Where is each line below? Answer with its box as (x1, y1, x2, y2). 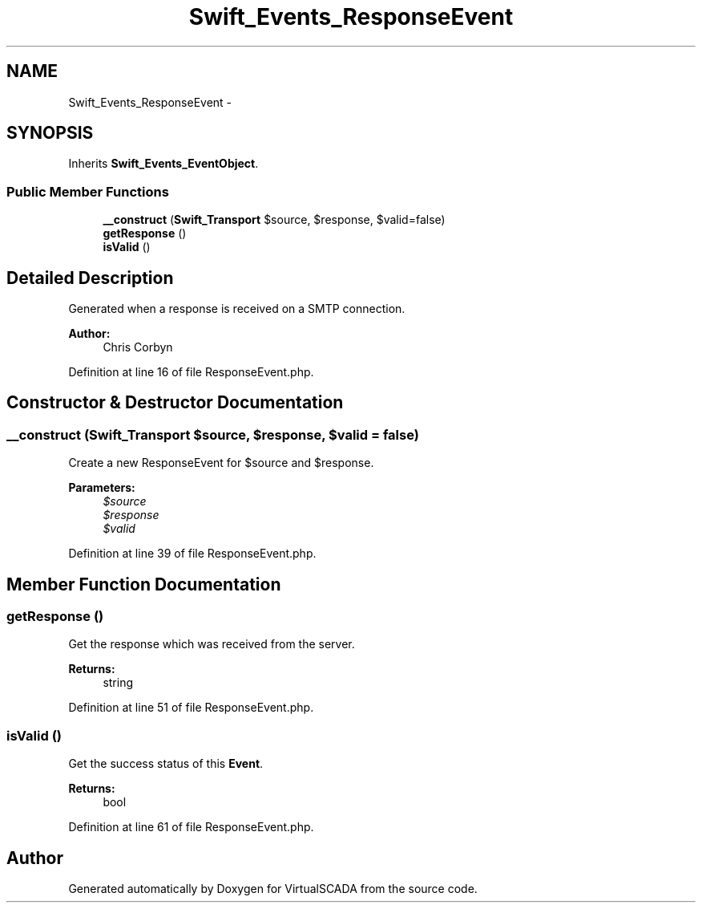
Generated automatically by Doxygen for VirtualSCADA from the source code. (68, 882, 478, 896)
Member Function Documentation (6, 574, 281, 595)
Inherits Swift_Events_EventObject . (68, 156, 259, 171)
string (103, 676, 134, 690)
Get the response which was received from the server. (68, 637, 355, 651)
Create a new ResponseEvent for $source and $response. (68, 456, 374, 470)
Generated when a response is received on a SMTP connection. (68, 302, 405, 316)
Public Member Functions (6, 183, 169, 200)
